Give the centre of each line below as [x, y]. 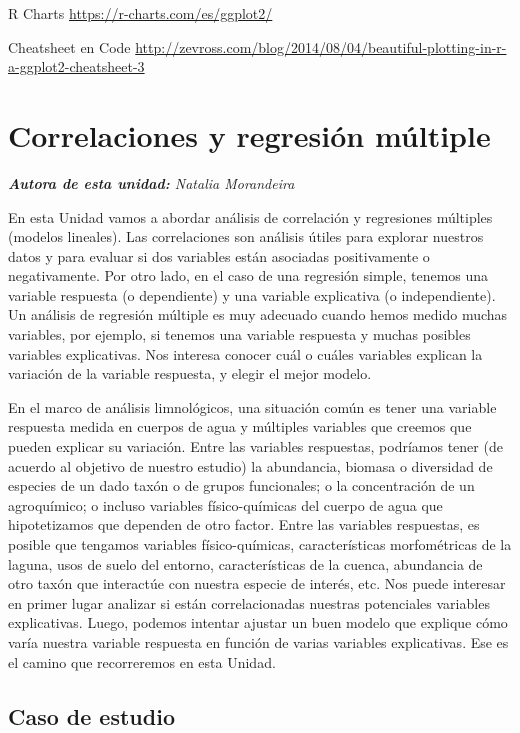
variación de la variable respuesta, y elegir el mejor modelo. [190, 373]
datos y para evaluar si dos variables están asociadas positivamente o [219, 255]
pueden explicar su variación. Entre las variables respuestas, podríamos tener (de [255, 446]
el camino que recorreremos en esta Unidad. [142, 661]
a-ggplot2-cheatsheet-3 [76, 66]
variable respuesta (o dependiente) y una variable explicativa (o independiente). [252, 294]
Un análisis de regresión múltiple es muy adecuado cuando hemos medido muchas [258, 314]
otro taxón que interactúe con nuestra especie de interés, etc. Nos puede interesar [257, 583]
